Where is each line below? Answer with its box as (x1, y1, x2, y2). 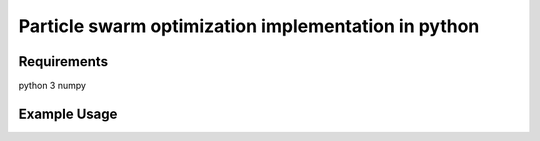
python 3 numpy (18, 80, 87, 92)
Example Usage (18, 105, 118, 122)
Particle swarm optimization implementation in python (18, 15, 480, 37)
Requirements (18, 53, 109, 70)
